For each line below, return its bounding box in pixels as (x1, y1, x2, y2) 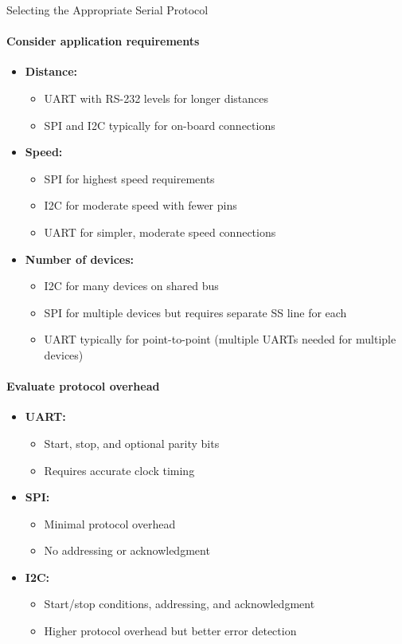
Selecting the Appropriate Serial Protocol (6, 2, 209, 18)
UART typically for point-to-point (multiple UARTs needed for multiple (44, 331, 396, 348)
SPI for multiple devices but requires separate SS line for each (44, 304, 347, 320)
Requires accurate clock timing (44, 461, 195, 478)
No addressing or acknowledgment (44, 542, 210, 559)
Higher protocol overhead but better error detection (44, 622, 297, 639)
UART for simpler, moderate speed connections (44, 223, 276, 240)
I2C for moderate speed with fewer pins (44, 197, 237, 214)
